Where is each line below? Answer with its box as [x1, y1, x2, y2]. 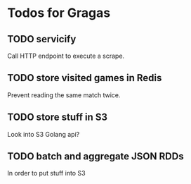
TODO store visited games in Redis [7, 72, 162, 84]
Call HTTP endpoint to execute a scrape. [7, 51, 125, 60]
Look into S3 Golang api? [7, 130, 80, 138]
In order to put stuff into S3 [7, 169, 86, 178]
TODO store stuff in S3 [7, 111, 107, 123]
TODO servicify [7, 33, 77, 45]
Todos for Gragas [7, 5, 111, 21]
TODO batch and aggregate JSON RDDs [7, 150, 184, 163]
